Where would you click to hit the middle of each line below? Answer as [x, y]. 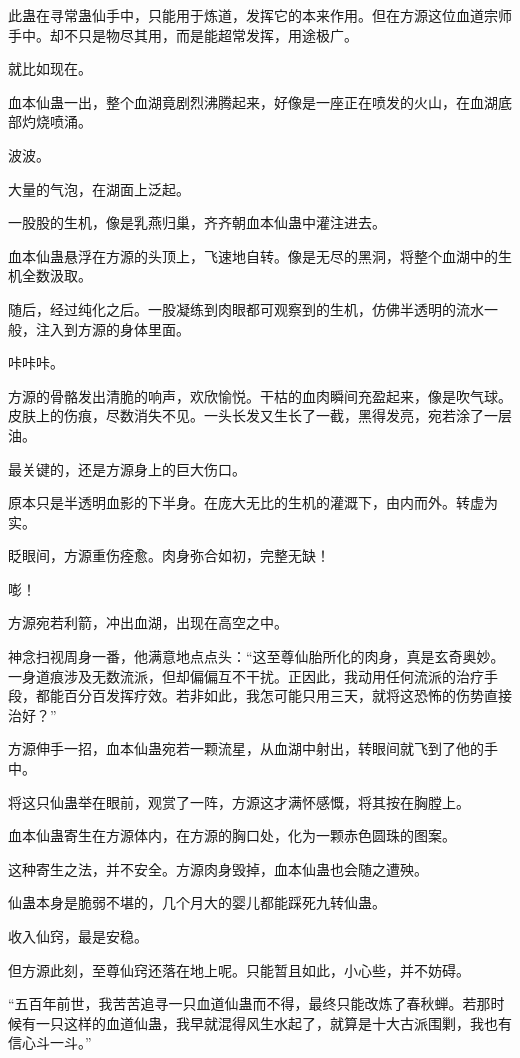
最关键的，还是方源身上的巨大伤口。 [127, 468]
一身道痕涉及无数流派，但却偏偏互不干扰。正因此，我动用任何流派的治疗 [246, 675]
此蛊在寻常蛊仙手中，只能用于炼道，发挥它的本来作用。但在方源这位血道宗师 [260, 15]
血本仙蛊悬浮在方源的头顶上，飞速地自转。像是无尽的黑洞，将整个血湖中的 [253, 255]
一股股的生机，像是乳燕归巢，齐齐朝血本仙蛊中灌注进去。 [197, 222]
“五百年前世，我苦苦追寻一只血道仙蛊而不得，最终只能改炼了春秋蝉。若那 [249, 1003]
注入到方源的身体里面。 [112, 328]
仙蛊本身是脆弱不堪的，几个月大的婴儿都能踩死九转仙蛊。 [197, 902]
